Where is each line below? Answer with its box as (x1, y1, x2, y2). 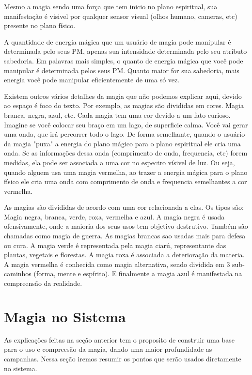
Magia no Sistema (4, 306, 126, 326)
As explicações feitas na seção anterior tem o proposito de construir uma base (4, 334, 235, 344)
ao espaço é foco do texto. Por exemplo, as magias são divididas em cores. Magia (4, 100, 244, 110)
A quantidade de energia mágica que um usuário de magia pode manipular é (4, 36, 231, 47)
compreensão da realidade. (4, 278, 82, 288)
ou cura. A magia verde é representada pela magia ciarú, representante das (4, 240, 226, 250)
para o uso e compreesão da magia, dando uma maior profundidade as (4, 344, 212, 354)
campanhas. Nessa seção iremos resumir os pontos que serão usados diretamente (4, 353, 241, 363)
